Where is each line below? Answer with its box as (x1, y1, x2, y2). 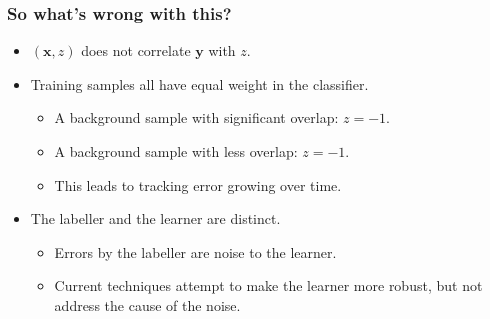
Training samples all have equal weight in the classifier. (30, 73, 369, 94)
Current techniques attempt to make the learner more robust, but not (54, 275, 483, 296)
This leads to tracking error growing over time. (54, 174, 342, 195)
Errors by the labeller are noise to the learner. (54, 241, 337, 262)
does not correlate (81, 40, 191, 61)
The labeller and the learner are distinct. (30, 208, 281, 229)
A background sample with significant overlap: (54, 107, 339, 128)
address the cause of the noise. (54, 294, 241, 315)
